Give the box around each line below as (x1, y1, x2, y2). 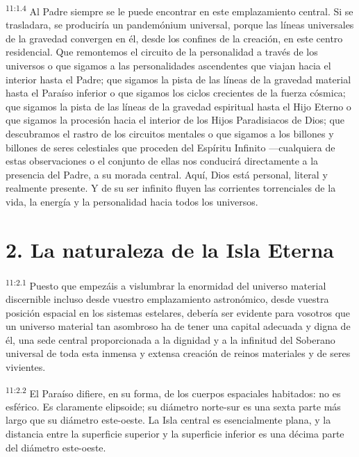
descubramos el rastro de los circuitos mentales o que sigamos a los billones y (6, 126, 334, 140)
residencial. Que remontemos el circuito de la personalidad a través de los (6, 44, 318, 59)
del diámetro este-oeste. (6, 440, 106, 454)
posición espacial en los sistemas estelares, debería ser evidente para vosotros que (6, 305, 351, 319)
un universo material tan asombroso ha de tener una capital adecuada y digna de (6, 319, 351, 333)
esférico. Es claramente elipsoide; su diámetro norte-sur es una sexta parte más (6, 399, 341, 413)
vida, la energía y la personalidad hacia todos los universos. (6, 194, 258, 208)
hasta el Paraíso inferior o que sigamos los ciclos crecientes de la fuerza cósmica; (6, 85, 346, 100)
